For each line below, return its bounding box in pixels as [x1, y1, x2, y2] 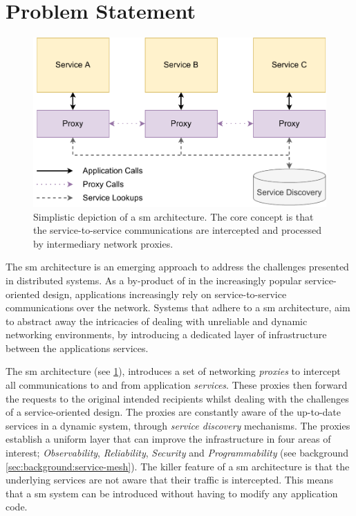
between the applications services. [6, 340, 149, 355]
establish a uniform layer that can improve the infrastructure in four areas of [6, 432, 331, 446]
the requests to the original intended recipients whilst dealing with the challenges [6, 391, 349, 405]
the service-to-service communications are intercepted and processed [33, 223, 322, 237]
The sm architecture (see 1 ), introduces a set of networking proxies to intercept [6, 364, 341, 378]
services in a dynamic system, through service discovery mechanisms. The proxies [6, 418, 350, 432]
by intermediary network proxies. [33, 236, 174, 250]
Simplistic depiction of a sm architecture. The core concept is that [33, 209, 314, 223]
